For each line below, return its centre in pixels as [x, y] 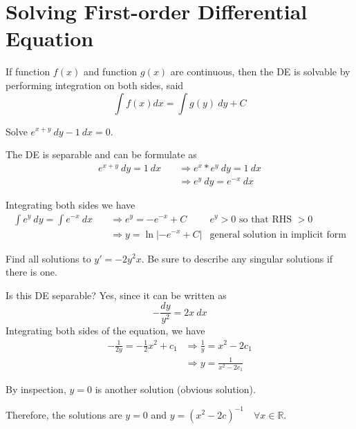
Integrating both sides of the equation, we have [105, 331]
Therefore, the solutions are [64, 414]
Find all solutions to [48, 258]
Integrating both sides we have [71, 204]
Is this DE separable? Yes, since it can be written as [116, 295]
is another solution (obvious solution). [175, 389]
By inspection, [36, 389]
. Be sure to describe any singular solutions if [237, 258]
